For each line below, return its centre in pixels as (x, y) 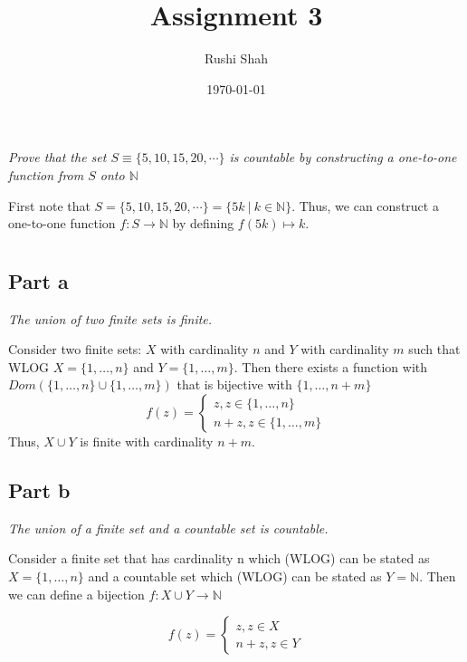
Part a (38, 280)
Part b (39, 490)
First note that (49, 205)
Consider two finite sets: (75, 349)
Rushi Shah (236, 58)
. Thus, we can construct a (365, 205)
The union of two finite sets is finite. (110, 318)
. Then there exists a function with (331, 366)
